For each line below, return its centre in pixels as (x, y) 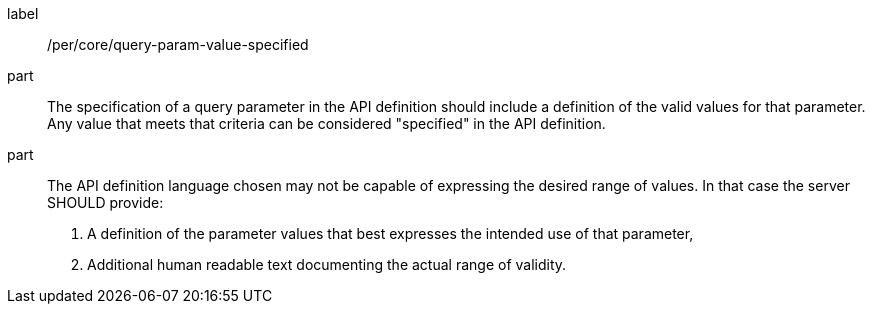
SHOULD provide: (105, 202)
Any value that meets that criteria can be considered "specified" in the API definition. (326, 123)
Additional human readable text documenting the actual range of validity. (327, 264)
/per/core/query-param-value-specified (178, 44)
